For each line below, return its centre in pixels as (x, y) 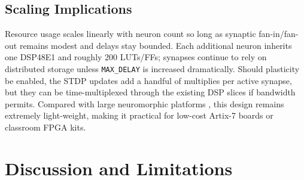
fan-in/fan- (279, 34)
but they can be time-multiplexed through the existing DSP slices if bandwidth (150, 92)
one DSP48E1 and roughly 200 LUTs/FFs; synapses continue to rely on (136, 57)
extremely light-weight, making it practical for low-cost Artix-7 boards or (139, 115)
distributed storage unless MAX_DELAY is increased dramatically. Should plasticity (152, 68)
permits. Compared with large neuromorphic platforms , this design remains (145, 103)
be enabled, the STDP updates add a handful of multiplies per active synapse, (148, 80)
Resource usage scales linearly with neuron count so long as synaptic (130, 34)
